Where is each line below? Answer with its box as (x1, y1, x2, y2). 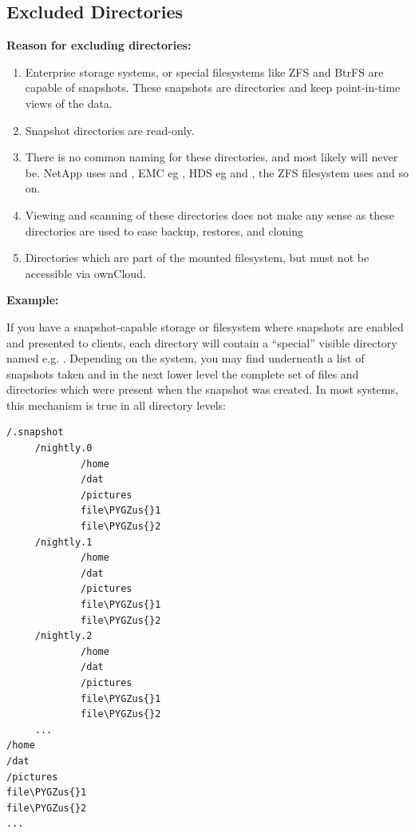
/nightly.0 (34, 442, 93, 454)
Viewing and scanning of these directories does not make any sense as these (25, 206, 395, 223)
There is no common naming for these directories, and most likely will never (25, 149, 398, 165)
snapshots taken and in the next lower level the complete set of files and (6, 365, 359, 382)
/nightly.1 (34, 536, 93, 548)
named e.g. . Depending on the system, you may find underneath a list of (6, 350, 365, 367)
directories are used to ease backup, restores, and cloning (25, 222, 304, 239)
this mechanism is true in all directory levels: (6, 396, 226, 413)
